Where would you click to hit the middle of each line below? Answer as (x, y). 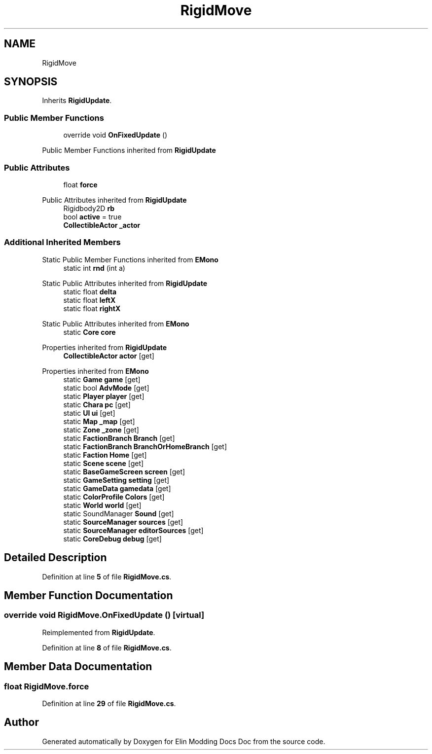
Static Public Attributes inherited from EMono (116, 323)
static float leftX (90, 300)
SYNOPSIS (31, 82)
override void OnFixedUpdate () (115, 135)
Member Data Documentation (78, 667)
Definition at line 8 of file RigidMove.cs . (107, 647)
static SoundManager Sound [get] (119, 513)
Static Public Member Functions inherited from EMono (130, 259)
